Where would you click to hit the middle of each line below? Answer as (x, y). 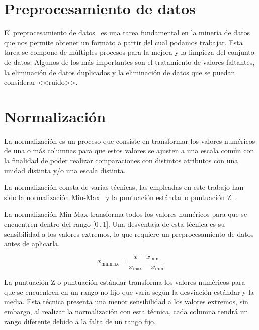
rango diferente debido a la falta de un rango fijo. (80, 321)
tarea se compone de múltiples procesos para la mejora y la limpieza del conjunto (129, 52)
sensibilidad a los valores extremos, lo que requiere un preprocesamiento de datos (129, 234)
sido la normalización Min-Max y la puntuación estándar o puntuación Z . (121, 197)
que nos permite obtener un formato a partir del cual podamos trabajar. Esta (123, 42)
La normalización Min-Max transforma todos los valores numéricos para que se (126, 214)
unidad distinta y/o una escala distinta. (65, 170)
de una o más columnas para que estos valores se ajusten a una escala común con (129, 150)
